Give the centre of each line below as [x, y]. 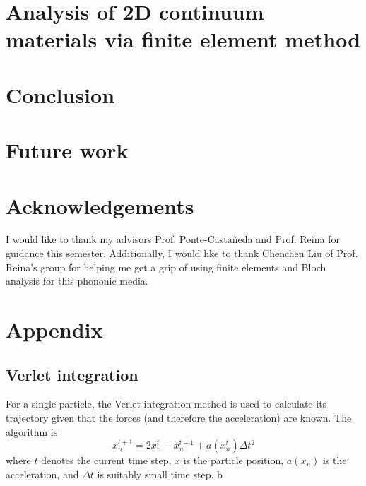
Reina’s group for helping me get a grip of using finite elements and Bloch [166, 267]
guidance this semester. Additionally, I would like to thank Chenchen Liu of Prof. [182, 253]
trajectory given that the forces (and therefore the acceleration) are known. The [179, 417]
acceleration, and [42, 474]
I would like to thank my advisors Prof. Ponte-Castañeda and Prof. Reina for [173, 239]
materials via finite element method [183, 39]
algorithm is [32, 431]
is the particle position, [234, 460]
